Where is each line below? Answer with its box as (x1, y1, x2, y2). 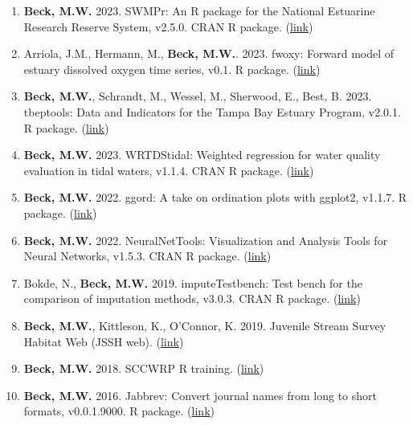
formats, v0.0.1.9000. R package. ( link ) (23, 403, 215, 419)
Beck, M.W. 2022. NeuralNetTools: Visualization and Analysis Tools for (23, 231, 388, 248)
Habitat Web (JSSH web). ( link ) (23, 333, 184, 349)
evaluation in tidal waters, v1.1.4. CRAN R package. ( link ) (23, 161, 314, 178)
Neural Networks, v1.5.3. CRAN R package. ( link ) (23, 247, 272, 264)
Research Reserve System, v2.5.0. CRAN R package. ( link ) (23, 18, 313, 35)
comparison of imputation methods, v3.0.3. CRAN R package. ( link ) (23, 290, 361, 307)
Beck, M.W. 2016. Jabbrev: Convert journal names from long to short (23, 386, 377, 403)
